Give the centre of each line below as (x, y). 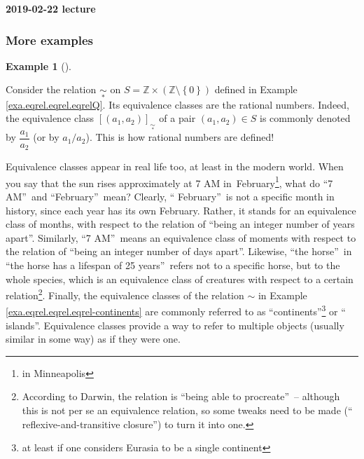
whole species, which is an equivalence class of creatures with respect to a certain (180, 279)
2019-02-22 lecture (51, 8)
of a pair (177, 118)
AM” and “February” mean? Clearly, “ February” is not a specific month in (170, 196)
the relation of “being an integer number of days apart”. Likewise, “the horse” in (179, 251)
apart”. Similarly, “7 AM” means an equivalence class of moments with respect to (181, 237)
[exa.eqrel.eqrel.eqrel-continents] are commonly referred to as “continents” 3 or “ (176, 310)
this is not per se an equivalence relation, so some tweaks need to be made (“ (187, 410)
